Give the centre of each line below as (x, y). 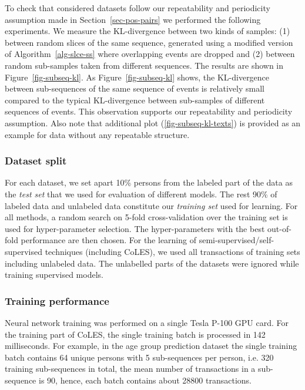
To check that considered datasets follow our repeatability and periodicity (138, 8)
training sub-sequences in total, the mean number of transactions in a (130, 369)
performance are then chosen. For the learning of (108, 240)
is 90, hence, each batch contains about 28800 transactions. (145, 380)
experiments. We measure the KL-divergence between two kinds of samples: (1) (148, 31)
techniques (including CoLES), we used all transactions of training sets (172, 251)
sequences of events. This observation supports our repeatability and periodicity (149, 111)
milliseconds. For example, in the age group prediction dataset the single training (151, 346)
